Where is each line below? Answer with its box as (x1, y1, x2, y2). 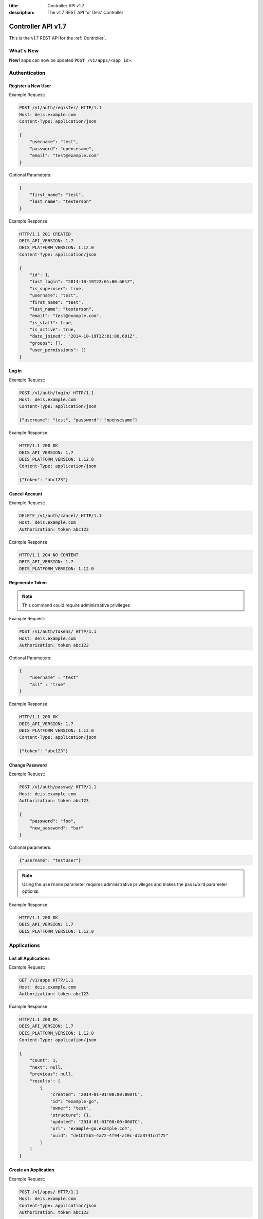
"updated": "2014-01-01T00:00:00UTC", (50, 1119, 143, 1124)
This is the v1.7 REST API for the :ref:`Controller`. (9, 35, 107, 41)
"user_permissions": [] (29, 347, 86, 353)
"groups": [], (29, 340, 63, 346)
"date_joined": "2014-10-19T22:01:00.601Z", (29, 334, 138, 339)
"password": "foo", (29, 818, 76, 824)
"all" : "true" (29, 682, 66, 687)
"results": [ (29, 1078, 61, 1083)
